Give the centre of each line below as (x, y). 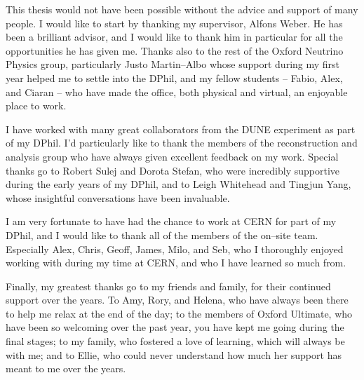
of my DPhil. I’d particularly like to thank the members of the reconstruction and (182, 143)
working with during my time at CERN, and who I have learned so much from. (176, 263)
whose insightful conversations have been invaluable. (118, 197)
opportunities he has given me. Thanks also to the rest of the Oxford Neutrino (175, 50)
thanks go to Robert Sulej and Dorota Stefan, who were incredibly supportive (173, 170)
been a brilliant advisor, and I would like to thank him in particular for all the (174, 37)
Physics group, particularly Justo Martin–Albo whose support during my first (173, 64)
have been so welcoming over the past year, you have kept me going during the (175, 327)
